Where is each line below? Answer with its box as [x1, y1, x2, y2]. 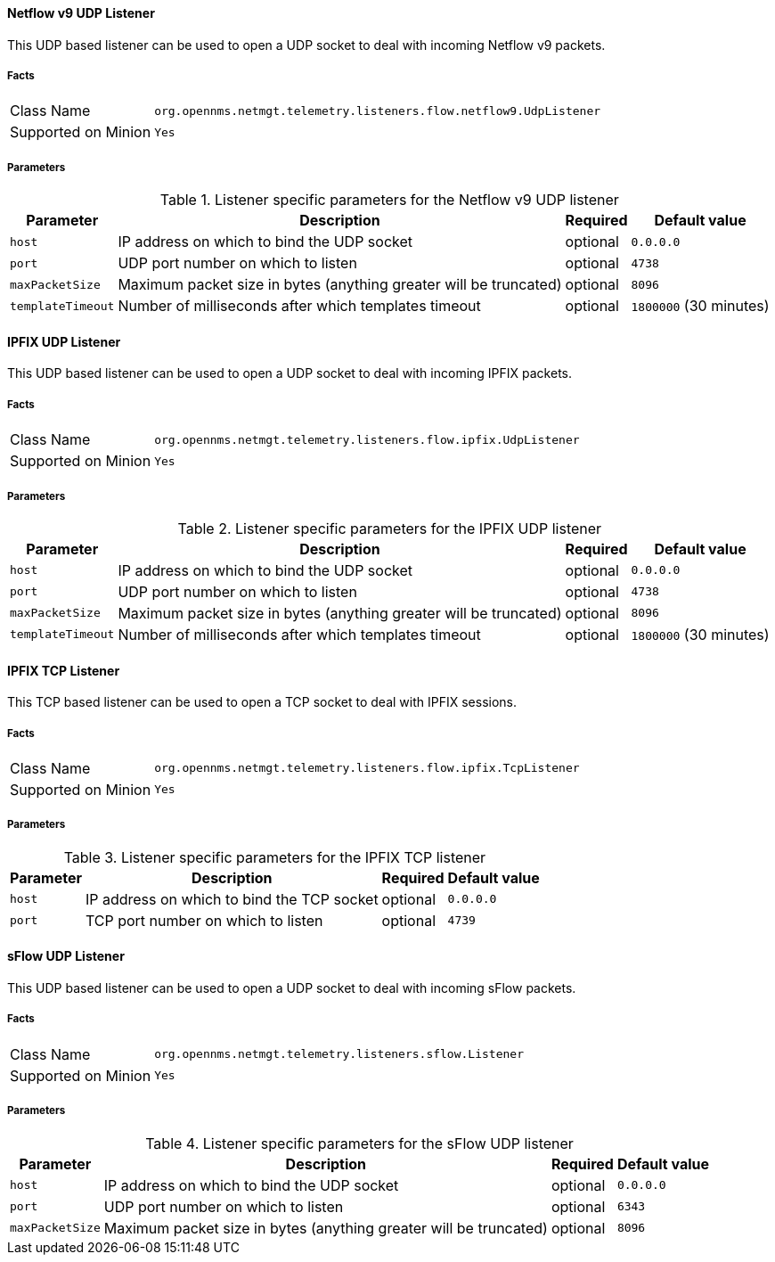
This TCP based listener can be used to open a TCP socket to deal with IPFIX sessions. [7, 694, 517, 710]
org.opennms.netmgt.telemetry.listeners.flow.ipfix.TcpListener [154, 761, 580, 775]
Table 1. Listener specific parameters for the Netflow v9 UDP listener [159, 191, 619, 209]
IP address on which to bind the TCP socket [85, 889, 379, 908]
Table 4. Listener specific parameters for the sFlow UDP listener [145, 1134, 574, 1152]
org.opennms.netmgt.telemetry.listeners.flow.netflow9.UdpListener [154, 103, 601, 118]
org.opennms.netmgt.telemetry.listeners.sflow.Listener [154, 1047, 524, 1061]
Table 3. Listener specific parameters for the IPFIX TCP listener [63, 848, 486, 866]
